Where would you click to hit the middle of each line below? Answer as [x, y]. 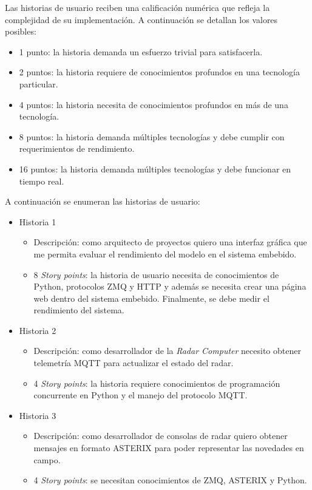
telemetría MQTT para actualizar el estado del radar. [134, 363]
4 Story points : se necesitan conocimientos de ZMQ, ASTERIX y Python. [170, 480]
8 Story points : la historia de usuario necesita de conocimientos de [156, 274]
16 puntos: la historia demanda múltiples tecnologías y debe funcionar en [155, 168]
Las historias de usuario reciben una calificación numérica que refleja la [137, 7]
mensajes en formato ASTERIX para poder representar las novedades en [169, 448]
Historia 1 [38, 221]
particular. [39, 83]
